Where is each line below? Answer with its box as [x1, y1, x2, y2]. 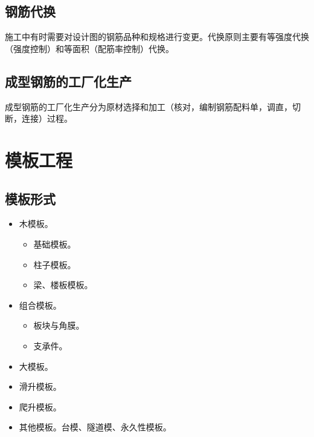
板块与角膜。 [33, 319, 85, 332]
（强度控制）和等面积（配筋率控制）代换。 [5, 42, 174, 54]
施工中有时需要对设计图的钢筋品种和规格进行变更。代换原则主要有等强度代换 [5, 30, 309, 43]
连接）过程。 [21, 112, 72, 125]
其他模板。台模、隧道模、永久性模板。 [19, 421, 171, 433]
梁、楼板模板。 [33, 278, 93, 291]
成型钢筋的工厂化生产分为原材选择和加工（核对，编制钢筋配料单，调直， [5, 100, 292, 113]
